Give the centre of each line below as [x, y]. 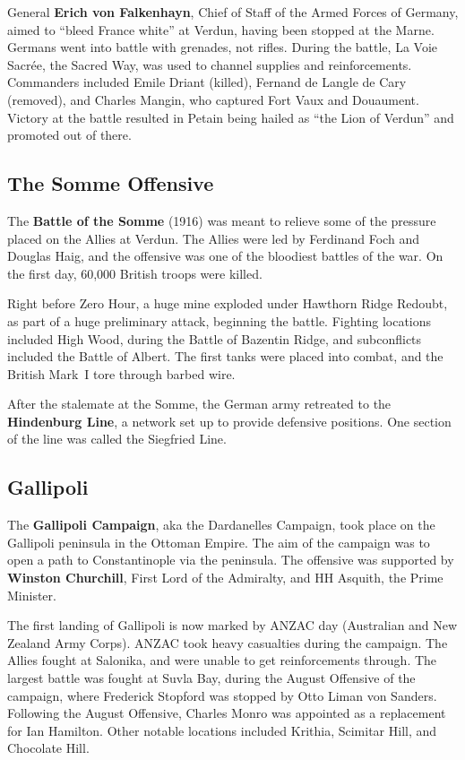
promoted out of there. [69, 135]
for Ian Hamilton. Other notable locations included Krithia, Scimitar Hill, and [222, 730]
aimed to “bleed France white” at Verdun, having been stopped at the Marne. [221, 29]
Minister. [32, 595]
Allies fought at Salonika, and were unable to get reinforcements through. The [222, 660]
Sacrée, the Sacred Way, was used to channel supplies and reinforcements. [210, 64]
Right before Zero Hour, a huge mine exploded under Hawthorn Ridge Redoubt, [228, 303]
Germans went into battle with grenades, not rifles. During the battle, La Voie [222, 47]
